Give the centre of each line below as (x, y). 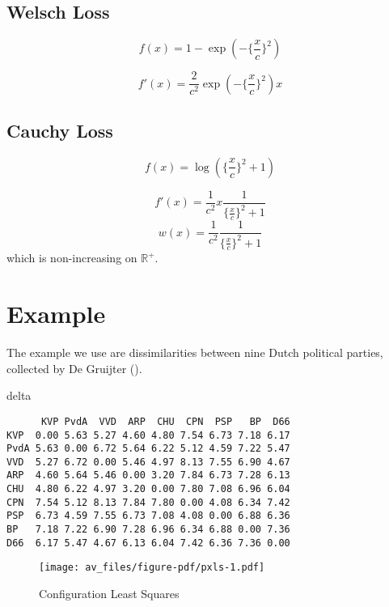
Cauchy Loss (60, 131)
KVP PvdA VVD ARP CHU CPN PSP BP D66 (165, 421)
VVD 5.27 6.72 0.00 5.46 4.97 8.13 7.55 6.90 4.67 (148, 462)
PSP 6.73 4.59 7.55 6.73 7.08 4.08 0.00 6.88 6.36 (148, 516)
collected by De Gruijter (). (74, 368)
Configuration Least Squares (109, 594)
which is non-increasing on (72, 258)
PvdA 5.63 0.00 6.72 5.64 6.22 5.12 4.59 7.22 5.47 (148, 449)
